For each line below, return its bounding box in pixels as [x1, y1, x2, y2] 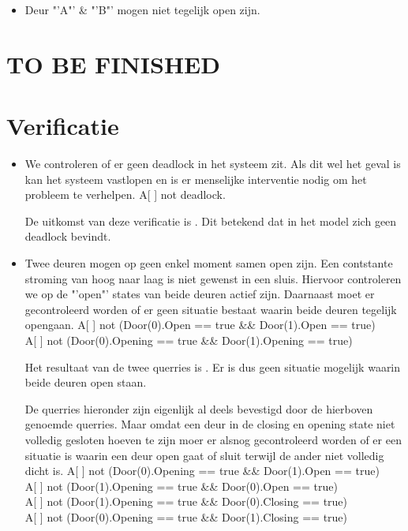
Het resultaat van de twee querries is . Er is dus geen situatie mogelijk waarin [24, 358, 401, 375]
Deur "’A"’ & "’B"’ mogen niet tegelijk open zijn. [24, 2, 260, 17]
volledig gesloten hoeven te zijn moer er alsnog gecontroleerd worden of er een [24, 432, 402, 447]
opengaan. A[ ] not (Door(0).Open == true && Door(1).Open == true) [24, 316, 376, 333]
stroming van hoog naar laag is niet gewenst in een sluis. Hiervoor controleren [24, 270, 402, 286]
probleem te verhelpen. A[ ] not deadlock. [24, 186, 226, 203]
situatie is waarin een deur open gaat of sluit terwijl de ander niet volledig [24, 447, 384, 463]
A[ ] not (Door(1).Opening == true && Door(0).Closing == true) [24, 493, 348, 510]
